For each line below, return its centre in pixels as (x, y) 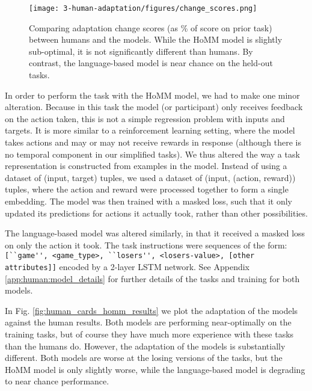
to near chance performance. (57, 381)
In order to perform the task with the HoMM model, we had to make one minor (152, 95)
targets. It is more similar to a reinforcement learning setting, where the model (150, 130)
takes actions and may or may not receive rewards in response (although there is (153, 142)
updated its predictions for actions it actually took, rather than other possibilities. (156, 213)
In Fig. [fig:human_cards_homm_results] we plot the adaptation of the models (151, 310)
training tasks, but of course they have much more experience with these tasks (149, 334)
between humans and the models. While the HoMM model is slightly (156, 39)
